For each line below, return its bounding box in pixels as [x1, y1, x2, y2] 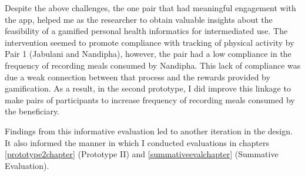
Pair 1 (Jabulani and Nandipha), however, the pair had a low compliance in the [5, 48, 291, 60]
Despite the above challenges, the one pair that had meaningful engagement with [5, 2, 296, 13]
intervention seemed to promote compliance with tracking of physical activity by [5, 36, 294, 48]
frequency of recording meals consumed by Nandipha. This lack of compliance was [5, 59, 301, 71]
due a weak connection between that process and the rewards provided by [5, 70, 270, 83]
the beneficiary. [5, 105, 60, 117]
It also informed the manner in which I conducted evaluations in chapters [5, 136, 269, 148]
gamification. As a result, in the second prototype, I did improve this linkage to [5, 82, 291, 94]
